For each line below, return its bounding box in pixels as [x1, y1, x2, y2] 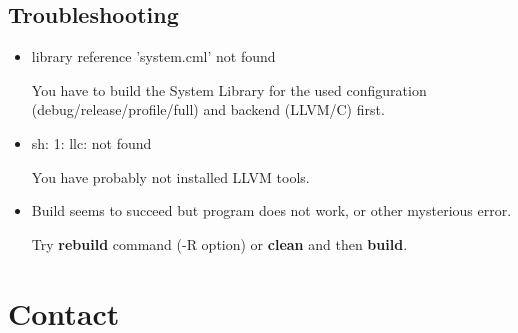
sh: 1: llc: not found [31, 132, 152, 153]
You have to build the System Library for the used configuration [31, 79, 427, 100]
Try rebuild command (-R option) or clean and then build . [31, 233, 408, 254]
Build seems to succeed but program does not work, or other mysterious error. [31, 200, 512, 221]
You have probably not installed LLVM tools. [31, 166, 310, 187]
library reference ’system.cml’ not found [31, 46, 276, 67]
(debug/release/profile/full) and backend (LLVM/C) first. [31, 99, 385, 120]
